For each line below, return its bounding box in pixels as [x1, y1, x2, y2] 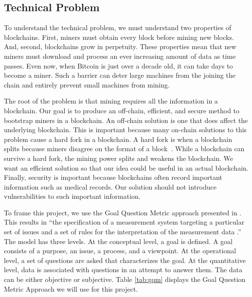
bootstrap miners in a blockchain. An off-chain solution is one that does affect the [4, 115, 248, 125]
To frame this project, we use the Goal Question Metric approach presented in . [4, 207, 242, 217]
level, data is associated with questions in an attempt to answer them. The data [4, 264, 243, 275]
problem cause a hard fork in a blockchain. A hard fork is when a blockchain [4, 134, 232, 144]
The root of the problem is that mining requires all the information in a [4, 96, 218, 106]
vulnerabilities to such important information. [4, 191, 141, 201]
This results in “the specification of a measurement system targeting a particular [4, 217, 245, 227]
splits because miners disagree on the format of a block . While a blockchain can [4, 143, 245, 154]
